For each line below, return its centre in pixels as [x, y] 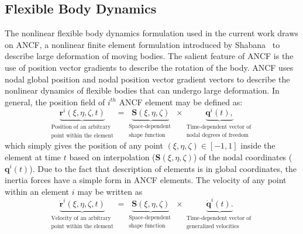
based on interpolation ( [112, 156]
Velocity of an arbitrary [81, 218]
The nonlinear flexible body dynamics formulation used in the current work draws [151, 33]
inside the [258, 145]
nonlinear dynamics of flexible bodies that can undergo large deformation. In [142, 90]
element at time [33, 156]
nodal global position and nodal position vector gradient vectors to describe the [147, 79]
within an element [37, 191]
